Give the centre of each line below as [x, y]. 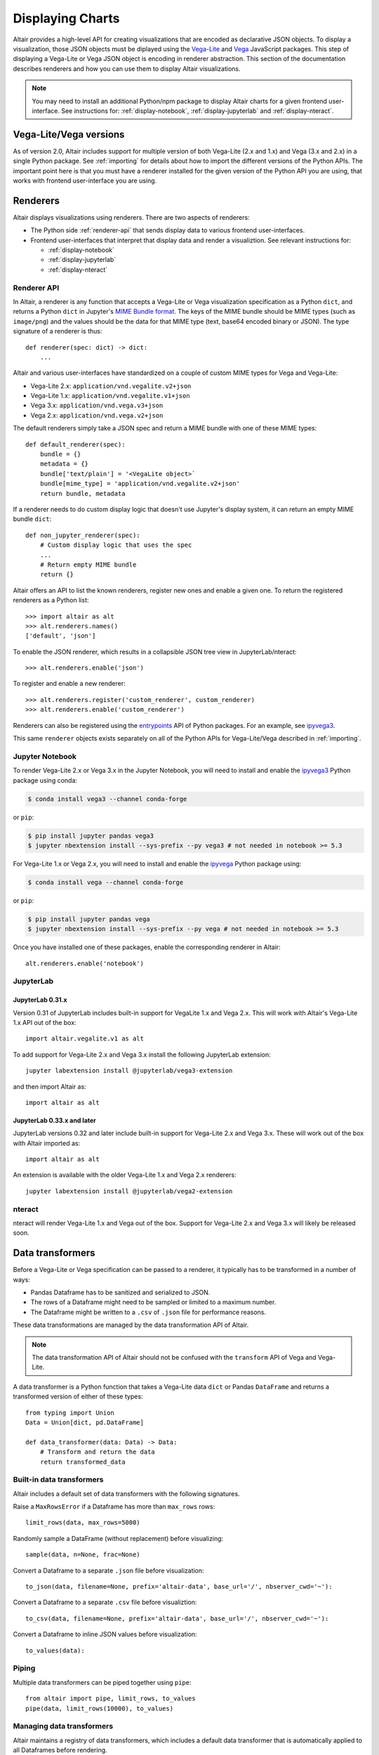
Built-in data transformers [58, 1480]
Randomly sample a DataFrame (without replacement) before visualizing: [118, 1538]
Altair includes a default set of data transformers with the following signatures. [126, 1494]
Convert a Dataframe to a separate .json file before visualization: [108, 1570]
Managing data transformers [63, 1726]
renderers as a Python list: [51, 600]
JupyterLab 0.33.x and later [54, 1120]
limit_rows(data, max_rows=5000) [83, 1523]
